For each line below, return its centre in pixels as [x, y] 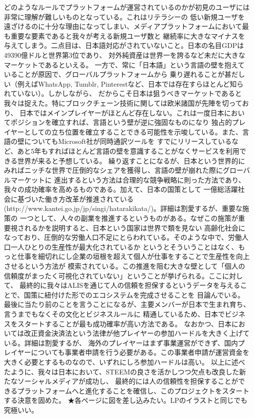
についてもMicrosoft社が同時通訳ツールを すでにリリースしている [128, 141]
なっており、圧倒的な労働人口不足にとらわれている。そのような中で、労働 [123, 237]
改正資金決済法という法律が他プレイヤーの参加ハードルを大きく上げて [137, 333]
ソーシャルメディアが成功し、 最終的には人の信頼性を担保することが [128, 381]
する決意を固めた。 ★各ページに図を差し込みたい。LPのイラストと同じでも [126, 400]
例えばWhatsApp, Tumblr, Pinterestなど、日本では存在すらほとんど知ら [130, 83]
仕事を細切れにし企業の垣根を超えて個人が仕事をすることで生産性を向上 [133, 256]
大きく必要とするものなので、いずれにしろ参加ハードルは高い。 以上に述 [121, 361]
